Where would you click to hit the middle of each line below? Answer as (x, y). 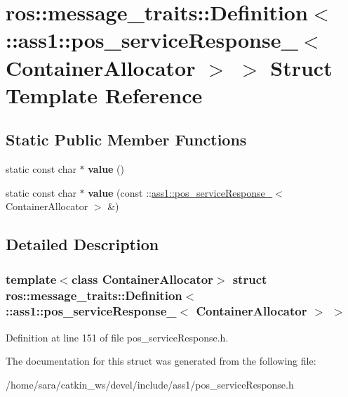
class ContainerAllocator (142, 279)
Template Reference (104, 95)
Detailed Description (82, 244)
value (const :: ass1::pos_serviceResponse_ (180, 192)
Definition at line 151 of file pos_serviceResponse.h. (117, 337)
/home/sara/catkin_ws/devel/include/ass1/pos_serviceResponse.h (150, 384)
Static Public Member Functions (126, 139)
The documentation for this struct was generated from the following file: (161, 361)
